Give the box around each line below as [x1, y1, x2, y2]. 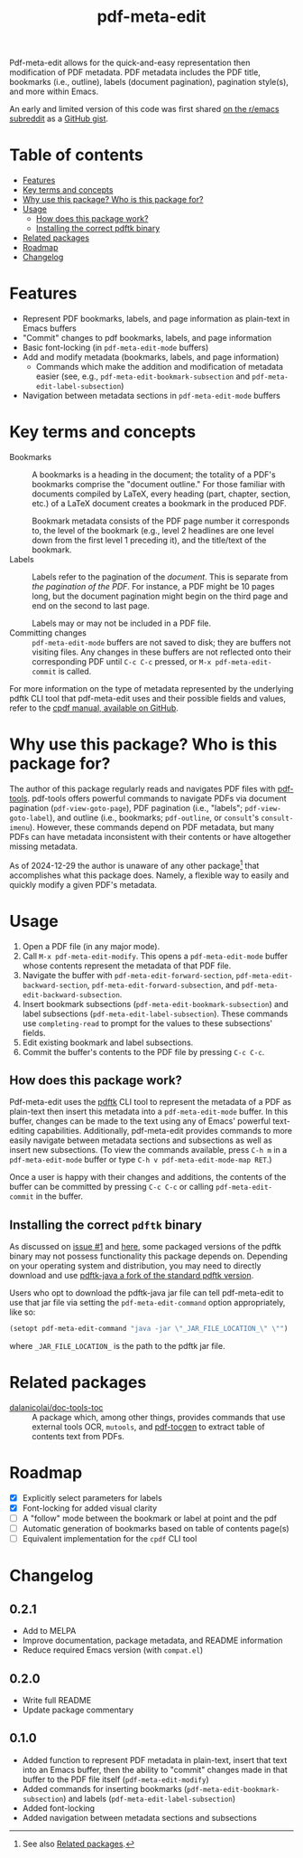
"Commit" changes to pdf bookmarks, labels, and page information [22, 333, 272, 344]
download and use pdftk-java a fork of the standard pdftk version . [9, 1270, 254, 1281]
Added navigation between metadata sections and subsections [22, 1812, 257, 1823]
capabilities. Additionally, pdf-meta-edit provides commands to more [36, 1126, 293, 1136]
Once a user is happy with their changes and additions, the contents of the [9, 1172, 287, 1183]
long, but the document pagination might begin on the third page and [32, 590, 289, 601]
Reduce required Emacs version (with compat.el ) [22, 1645, 204, 1655]
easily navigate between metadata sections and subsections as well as [9, 1135, 272, 1146]
